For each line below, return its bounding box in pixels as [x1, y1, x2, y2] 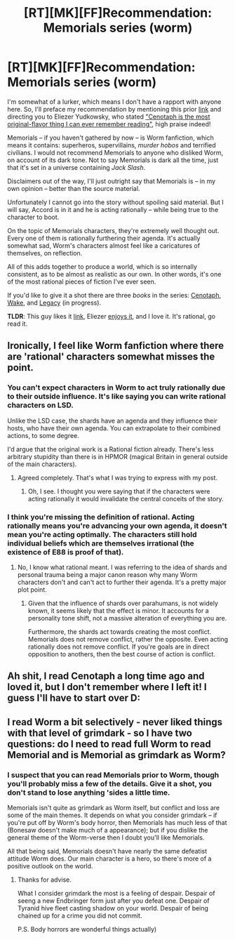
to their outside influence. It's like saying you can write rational [7, 392, 227, 402]
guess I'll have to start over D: [7, 692, 140, 704]
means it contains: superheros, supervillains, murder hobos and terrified [7, 140, 216, 149]
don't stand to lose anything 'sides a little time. [7, 788, 170, 797]
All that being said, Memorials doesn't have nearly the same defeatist [7, 847, 208, 855]
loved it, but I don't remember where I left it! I [7, 681, 207, 693]
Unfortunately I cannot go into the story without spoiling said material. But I [7, 198, 224, 206]
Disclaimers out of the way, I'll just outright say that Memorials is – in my [7, 177, 216, 185]
